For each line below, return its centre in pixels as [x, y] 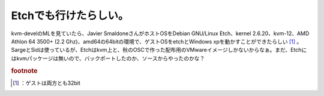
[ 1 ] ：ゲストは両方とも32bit [47, 83]
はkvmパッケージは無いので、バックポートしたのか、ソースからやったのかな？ [108, 58]
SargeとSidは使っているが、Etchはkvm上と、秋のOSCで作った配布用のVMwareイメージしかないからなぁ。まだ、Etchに [159, 50]
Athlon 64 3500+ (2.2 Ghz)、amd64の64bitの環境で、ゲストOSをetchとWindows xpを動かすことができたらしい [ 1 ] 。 [157, 41]
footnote [24, 70]
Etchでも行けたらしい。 [70, 16]
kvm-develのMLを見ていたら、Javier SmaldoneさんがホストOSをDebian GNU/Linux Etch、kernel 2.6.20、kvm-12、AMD [160, 33]
